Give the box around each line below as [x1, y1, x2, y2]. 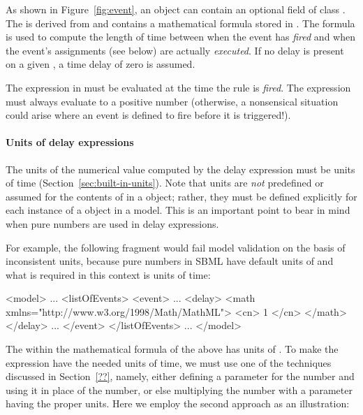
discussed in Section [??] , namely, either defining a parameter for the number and [6, 369, 355, 384]
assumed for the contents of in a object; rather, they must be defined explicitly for [6, 189, 357, 203]
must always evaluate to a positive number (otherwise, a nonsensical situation [6, 94, 339, 108]
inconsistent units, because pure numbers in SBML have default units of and [6, 254, 334, 268]
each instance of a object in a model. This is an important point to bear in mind [6, 203, 350, 217]
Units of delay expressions [6, 135, 134, 150]
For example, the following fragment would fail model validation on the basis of [6, 240, 346, 254]
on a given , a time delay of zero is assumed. [6, 57, 195, 71]
